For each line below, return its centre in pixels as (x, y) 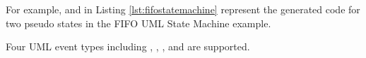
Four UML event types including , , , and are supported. (128, 46)
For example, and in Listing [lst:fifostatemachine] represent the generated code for (183, 9)
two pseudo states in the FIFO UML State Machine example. (138, 23)
